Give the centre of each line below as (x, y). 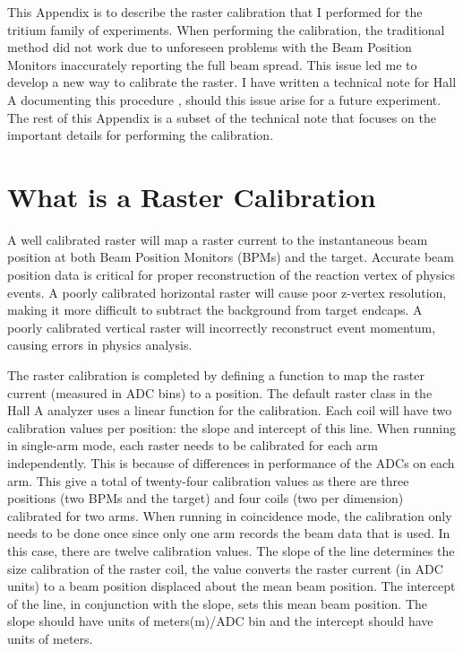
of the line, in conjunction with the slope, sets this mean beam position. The (217, 603)
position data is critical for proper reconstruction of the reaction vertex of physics (231, 275)
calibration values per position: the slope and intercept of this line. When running (232, 427)
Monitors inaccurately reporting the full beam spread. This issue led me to (212, 64)
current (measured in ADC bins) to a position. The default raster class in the (220, 392)
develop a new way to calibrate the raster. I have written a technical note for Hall (232, 82)
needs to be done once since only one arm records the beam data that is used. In (229, 533)
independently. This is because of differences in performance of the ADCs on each (231, 463)
